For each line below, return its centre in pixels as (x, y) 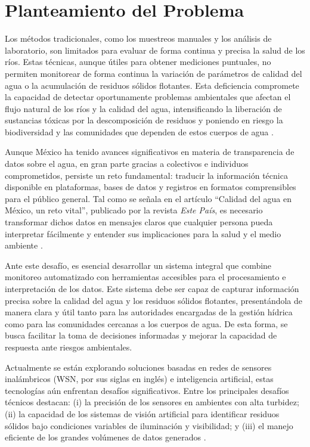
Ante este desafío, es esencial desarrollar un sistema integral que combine (138, 265)
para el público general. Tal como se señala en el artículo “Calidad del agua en (148, 198)
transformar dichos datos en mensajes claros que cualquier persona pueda (139, 222)
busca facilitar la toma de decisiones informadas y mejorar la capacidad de (141, 335)
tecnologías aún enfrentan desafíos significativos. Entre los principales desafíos (147, 390)
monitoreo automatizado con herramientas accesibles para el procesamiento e (145, 277)
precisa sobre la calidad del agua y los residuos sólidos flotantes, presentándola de (154, 300)
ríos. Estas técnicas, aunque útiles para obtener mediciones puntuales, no (138, 62)
